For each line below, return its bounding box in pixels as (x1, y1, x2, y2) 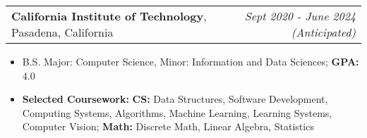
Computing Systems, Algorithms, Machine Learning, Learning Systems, (22, 105, 332, 120)
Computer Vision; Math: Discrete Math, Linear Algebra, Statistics (22, 119, 314, 134)
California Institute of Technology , (11, 8, 207, 24)
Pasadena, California (11, 24, 114, 40)
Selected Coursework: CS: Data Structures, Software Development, (22, 92, 328, 106)
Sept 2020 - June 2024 (244, 8, 356, 24)
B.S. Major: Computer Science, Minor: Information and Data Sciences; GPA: (22, 54, 359, 68)
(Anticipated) (291, 24, 356, 40)
